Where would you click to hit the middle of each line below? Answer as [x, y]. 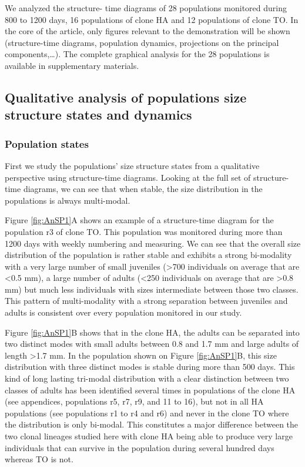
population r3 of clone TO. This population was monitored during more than [144, 231]
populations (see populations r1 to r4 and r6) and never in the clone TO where [147, 413]
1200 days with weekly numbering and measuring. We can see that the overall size [153, 243]
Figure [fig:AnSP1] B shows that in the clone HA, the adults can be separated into [152, 332]
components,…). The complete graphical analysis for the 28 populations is [137, 54]
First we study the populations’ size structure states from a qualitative [132, 165]
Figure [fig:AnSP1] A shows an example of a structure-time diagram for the [139, 220]
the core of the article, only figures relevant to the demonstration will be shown [148, 31]
